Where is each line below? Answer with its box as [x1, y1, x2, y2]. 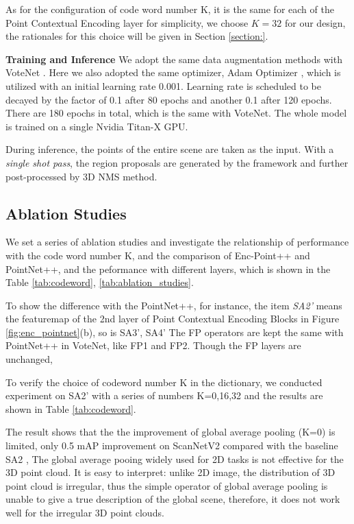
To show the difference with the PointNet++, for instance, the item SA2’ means [5, 298, 342, 312]
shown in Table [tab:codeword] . [5, 401, 136, 416]
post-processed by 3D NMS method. [5, 169, 157, 183]
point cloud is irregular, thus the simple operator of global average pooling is [5, 478, 328, 492]
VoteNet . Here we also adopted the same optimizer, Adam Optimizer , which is [5, 65, 341, 80]
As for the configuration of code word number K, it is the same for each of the [5, 2, 334, 16]
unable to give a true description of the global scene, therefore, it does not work [5, 492, 340, 506]
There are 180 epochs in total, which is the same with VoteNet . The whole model [5, 106, 347, 120]
